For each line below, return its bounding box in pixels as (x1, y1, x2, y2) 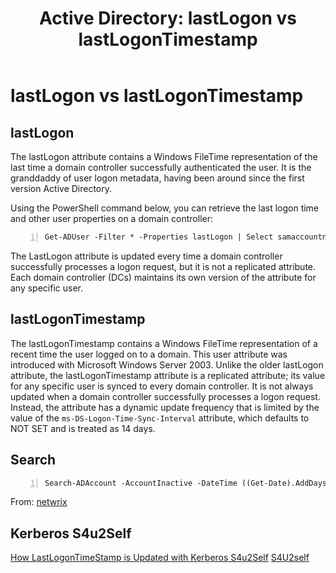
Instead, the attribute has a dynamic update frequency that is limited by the (10, 401, 320, 413)
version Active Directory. (10, 183, 113, 194)
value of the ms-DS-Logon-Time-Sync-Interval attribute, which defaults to (10, 412, 310, 424)
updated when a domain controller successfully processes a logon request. (10, 390, 321, 402)
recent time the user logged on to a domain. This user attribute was (10, 348, 288, 360)
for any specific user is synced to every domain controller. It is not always (10, 380, 314, 392)
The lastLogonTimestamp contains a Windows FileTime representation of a (10, 337, 318, 349)
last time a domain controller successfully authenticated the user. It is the (10, 162, 312, 173)
